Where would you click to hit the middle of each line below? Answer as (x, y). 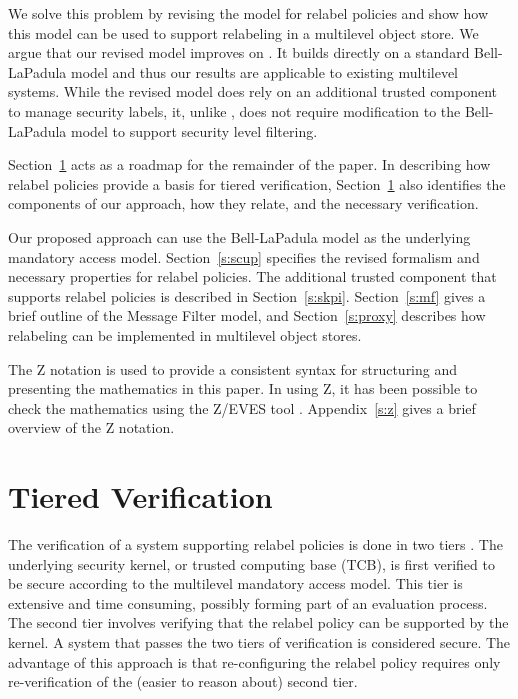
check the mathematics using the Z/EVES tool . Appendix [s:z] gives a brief (242, 407)
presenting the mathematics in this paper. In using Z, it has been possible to (243, 388)
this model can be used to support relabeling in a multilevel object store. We (243, 32)
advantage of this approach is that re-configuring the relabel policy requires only (254, 661)
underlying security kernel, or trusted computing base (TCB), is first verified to (251, 563)
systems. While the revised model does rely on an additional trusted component (253, 91)
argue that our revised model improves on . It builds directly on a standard (239, 52)
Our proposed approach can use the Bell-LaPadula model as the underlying (239, 236)
